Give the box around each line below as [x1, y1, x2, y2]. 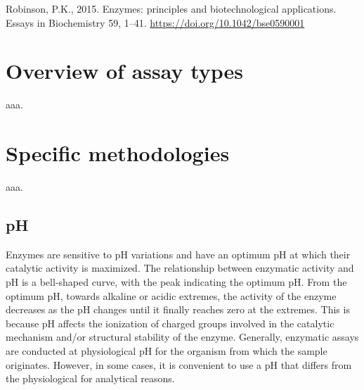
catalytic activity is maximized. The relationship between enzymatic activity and [6, 260, 354, 275]
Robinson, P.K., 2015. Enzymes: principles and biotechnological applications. [6, 1, 337, 15]
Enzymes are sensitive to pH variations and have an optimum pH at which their [6, 246, 351, 261]
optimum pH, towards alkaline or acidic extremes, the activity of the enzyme [6, 288, 337, 303]
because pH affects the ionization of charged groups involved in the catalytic [6, 315, 334, 330]
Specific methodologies [6, 139, 230, 168]
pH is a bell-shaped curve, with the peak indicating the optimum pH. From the [6, 275, 347, 289]
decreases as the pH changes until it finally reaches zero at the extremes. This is [6, 302, 350, 317]
